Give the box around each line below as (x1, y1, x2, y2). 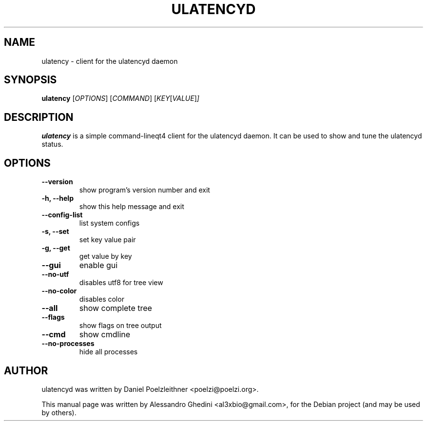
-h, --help (41, 194, 74, 203)
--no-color (41, 287, 77, 295)
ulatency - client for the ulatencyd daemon (41, 57, 178, 65)
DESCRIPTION (4, 111, 74, 123)
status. (41, 140, 63, 149)
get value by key (79, 252, 132, 261)
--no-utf (41, 270, 69, 279)
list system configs (79, 219, 140, 228)
